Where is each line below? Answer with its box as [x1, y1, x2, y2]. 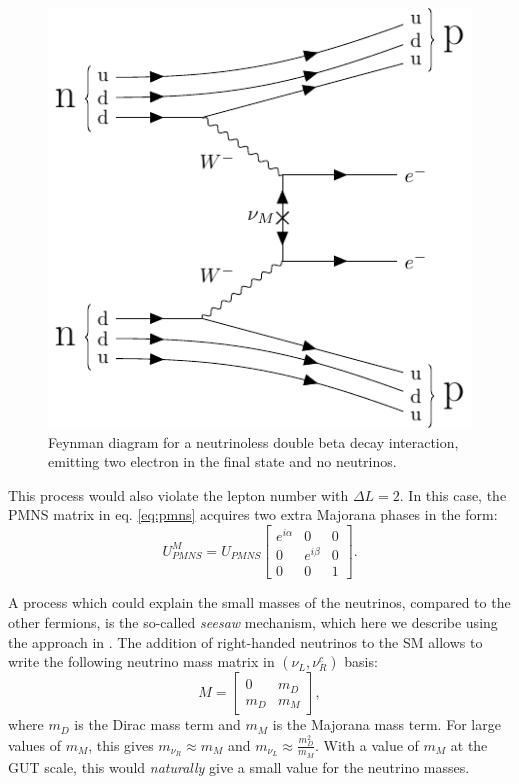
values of [8, 734, 61, 755]
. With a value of [315, 734, 419, 755]
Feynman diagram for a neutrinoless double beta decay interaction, [48, 431, 459, 452]
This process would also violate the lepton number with [8, 484, 349, 505]
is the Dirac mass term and [74, 714, 241, 735]
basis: [344, 651, 378, 672]
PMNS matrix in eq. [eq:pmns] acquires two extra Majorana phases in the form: [8, 504, 498, 525]
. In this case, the [399, 484, 507, 505]
